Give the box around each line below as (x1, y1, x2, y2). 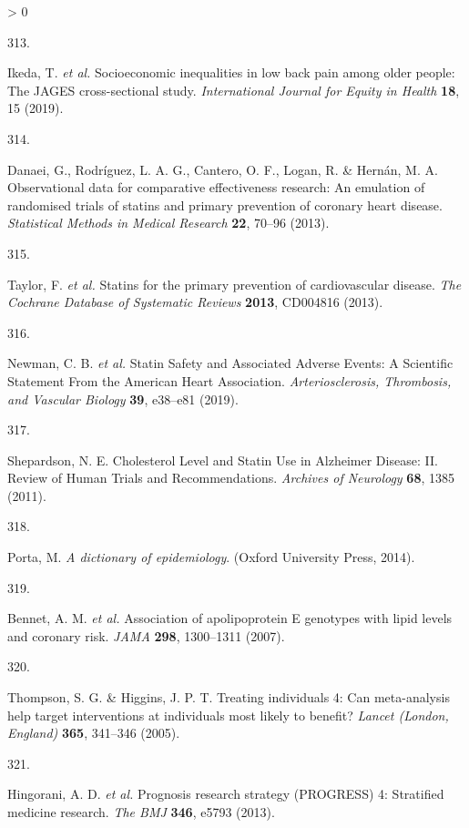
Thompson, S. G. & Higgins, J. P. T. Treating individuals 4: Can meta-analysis (7, 688, 450, 707)
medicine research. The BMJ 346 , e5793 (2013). (7, 802, 275, 821)
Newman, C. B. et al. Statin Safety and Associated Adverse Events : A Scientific (7, 353, 454, 373)
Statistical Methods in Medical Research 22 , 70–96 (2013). (7, 213, 330, 232)
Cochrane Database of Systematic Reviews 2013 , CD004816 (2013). (7, 292, 383, 312)
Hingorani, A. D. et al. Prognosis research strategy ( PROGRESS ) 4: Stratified (7, 784, 444, 803)
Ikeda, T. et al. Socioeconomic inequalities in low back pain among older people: (7, 63, 455, 82)
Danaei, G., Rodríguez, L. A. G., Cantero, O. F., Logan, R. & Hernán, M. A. (7, 159, 438, 179)
